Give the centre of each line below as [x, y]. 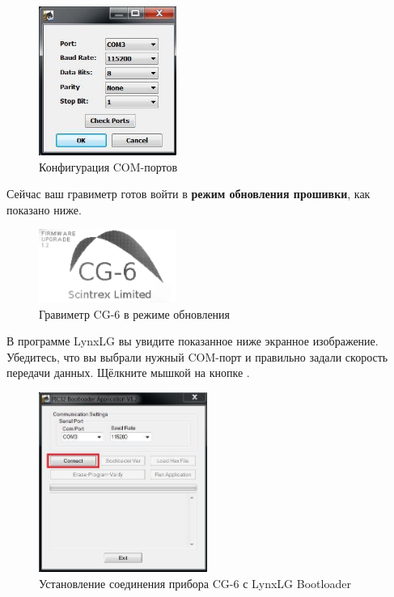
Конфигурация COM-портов [108, 166]
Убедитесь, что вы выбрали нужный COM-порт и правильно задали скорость [197, 356]
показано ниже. [44, 209]
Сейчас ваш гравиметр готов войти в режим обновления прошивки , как [189, 194]
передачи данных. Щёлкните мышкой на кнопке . [128, 373]
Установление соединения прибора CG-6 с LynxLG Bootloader [195, 583]
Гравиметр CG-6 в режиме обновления [135, 313]
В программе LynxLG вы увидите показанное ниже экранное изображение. [193, 341]
